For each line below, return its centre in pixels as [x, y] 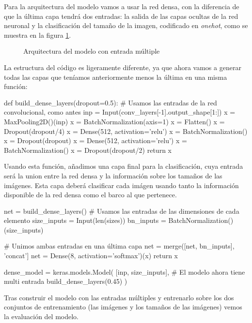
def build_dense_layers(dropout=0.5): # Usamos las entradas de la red [110, 102]
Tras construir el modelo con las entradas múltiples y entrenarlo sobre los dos [119, 297]
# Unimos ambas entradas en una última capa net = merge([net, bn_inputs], [119, 246]
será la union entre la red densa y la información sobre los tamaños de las [113, 175]
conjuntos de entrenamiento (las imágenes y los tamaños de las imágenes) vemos [123, 307]
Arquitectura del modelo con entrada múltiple [92, 51]
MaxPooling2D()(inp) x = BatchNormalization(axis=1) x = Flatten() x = [114, 121]
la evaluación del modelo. [41, 316]
